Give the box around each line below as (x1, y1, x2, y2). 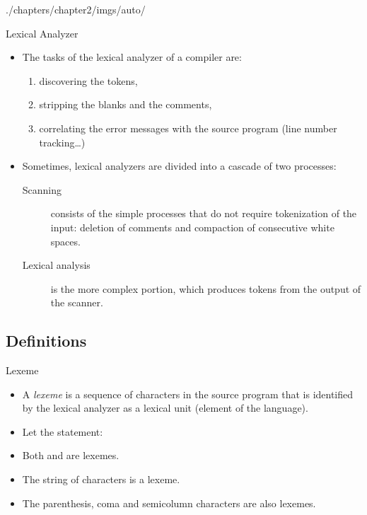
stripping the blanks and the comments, (39, 97, 212, 112)
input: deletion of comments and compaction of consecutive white (50, 219, 334, 234)
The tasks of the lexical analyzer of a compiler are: (22, 50, 242, 64)
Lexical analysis (22, 257, 91, 272)
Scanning (22, 182, 62, 197)
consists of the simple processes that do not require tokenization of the (50, 206, 357, 221)
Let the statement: (22, 424, 103, 439)
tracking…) (39, 134, 86, 149)
